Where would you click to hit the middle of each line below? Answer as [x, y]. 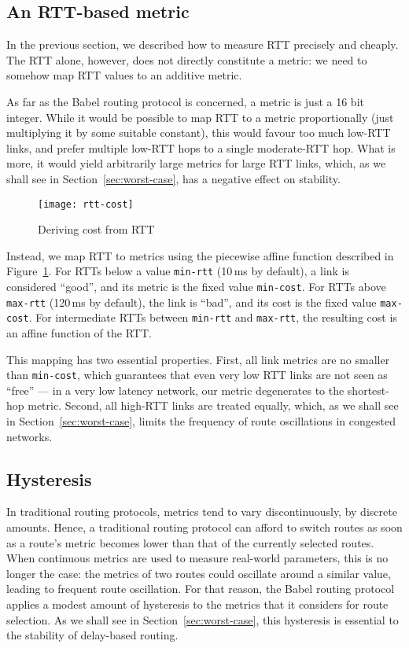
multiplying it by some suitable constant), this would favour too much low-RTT [199, 133]
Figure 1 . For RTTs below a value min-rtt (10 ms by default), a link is [178, 271]
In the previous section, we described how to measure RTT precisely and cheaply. [203, 44]
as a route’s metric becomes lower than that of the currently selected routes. [190, 542]
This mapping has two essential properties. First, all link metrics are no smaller [198, 359]
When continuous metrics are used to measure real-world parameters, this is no [197, 558]
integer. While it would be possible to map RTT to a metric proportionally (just [200, 117]
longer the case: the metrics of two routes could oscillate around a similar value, [199, 573]
